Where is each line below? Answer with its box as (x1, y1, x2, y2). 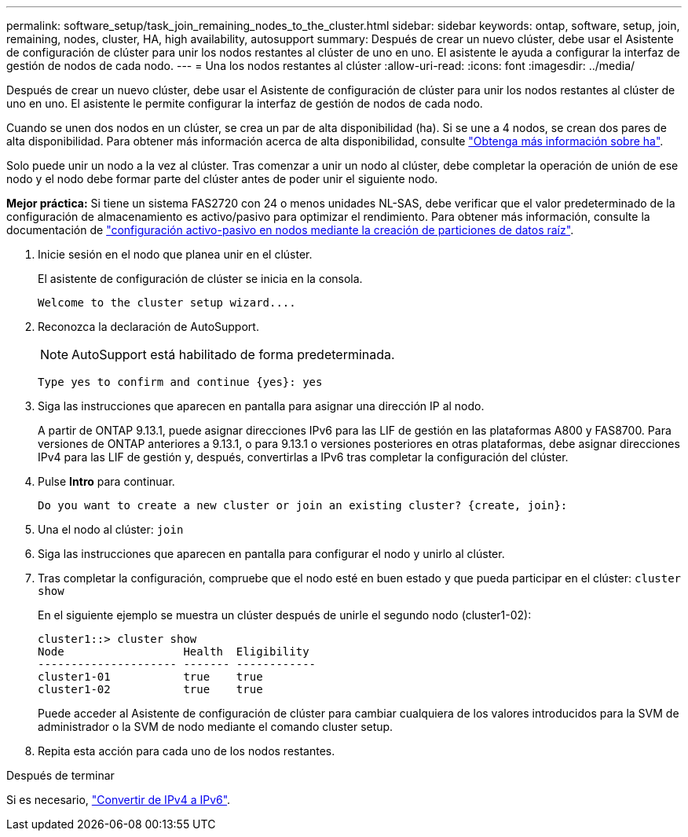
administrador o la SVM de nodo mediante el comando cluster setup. (38, 720, 393, 733)
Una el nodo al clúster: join (38, 523, 184, 536)
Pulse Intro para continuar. (38, 475, 175, 488)
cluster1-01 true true (38, 670, 263, 683)
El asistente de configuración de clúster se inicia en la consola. (38, 272, 363, 285)
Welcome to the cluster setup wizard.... (38, 296, 296, 309)
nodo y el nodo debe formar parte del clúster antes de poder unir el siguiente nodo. (6, 172, 438, 185)
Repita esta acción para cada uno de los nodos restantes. (38, 744, 335, 758)
